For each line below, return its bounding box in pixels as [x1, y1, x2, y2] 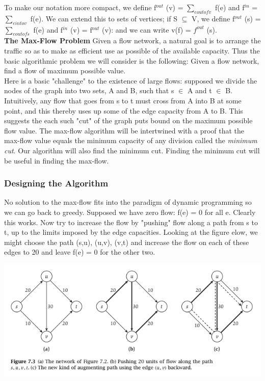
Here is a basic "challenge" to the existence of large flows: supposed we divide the [4, 75, 257, 86]
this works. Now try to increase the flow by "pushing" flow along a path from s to [4, 216, 258, 227]
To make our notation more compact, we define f [4, 2, 156, 12]
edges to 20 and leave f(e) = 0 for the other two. [4, 247, 155, 257]
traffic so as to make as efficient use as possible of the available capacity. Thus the [4, 45, 260, 56]
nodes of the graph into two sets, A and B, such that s [4, 85, 174, 96]
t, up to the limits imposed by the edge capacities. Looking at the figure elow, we [4, 227, 258, 237]
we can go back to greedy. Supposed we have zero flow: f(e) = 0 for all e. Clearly [4, 206, 256, 217]
